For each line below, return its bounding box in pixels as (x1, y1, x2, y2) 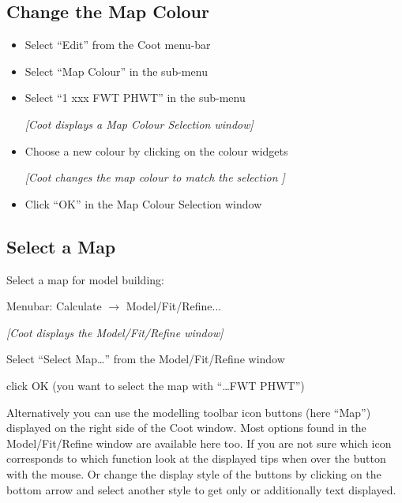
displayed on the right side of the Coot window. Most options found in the (6, 419, 366, 436)
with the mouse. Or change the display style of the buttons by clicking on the (6, 465, 381, 482)
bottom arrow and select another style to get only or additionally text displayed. (6, 481, 396, 497)
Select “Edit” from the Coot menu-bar (24, 36, 211, 53)
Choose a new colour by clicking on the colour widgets (24, 142, 288, 159)
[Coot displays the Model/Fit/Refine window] (6, 324, 224, 340)
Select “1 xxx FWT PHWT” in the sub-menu (24, 89, 246, 106)
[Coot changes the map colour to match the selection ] (24, 169, 285, 186)
